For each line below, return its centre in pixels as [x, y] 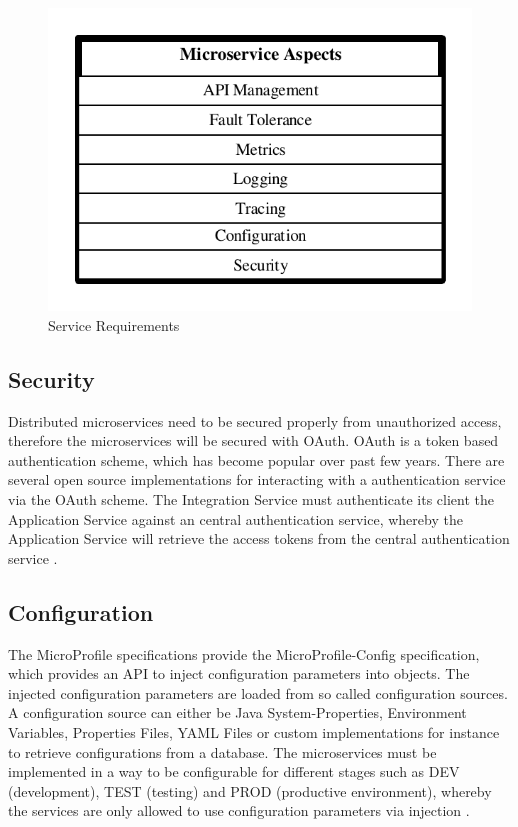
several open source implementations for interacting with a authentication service [257, 479]
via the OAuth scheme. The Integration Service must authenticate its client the [251, 499]
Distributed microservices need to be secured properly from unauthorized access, [255, 420]
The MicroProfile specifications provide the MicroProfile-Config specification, [244, 653]
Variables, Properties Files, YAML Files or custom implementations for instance [254, 731]
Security [51, 378]
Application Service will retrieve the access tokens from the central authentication [259, 538]
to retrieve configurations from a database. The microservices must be [222, 751]
